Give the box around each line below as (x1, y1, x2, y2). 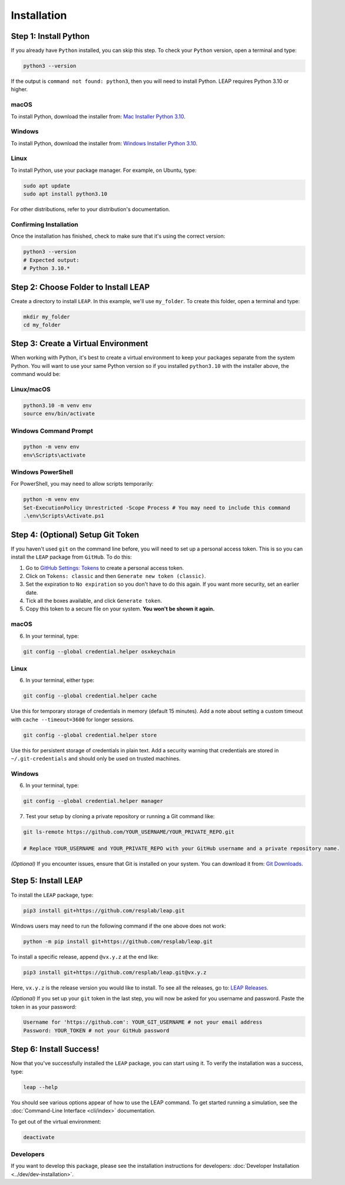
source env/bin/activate (23, 410, 95, 417)
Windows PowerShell (11, 468, 74, 476)
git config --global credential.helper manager (23, 798, 163, 805)
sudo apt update (23, 182, 71, 189)
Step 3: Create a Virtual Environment (11, 338, 148, 348)
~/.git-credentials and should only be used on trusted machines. (11, 755, 181, 762)
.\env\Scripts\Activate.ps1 (23, 513, 104, 519)
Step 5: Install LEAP (11, 875, 83, 885)
